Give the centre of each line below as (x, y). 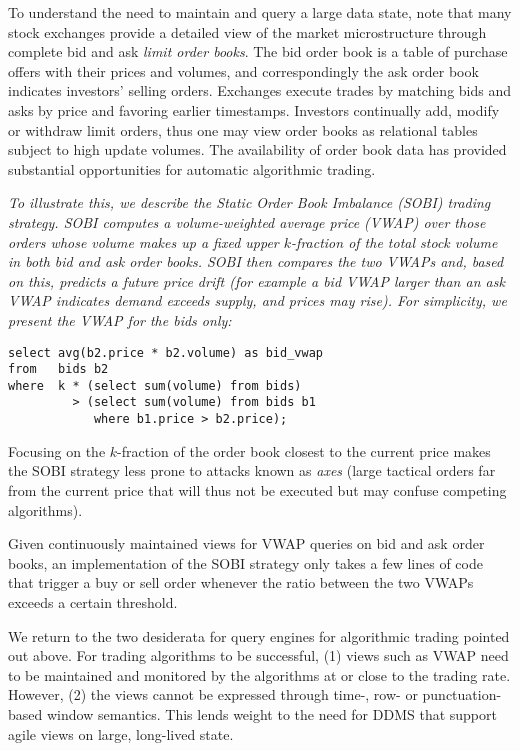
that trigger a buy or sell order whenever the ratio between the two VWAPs (241, 582)
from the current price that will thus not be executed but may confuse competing (257, 489)
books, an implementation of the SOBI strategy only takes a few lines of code (245, 562)
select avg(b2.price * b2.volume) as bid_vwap (165, 352)
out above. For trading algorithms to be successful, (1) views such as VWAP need (258, 655)
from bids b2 (58, 369)
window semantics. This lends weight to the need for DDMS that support (271, 713)
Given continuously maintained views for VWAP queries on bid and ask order (246, 543)
